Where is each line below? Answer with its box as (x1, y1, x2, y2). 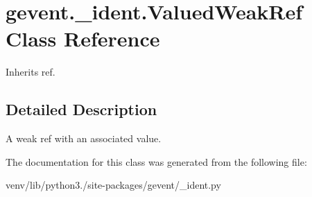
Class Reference (6, 24, 160, 53)
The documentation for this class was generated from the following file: (6, 154, 307, 169)
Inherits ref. (6, 65, 55, 79)
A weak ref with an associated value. (6, 131, 162, 146)
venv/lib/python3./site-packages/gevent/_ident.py (6, 178, 221, 192)
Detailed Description (6, 98, 157, 120)
